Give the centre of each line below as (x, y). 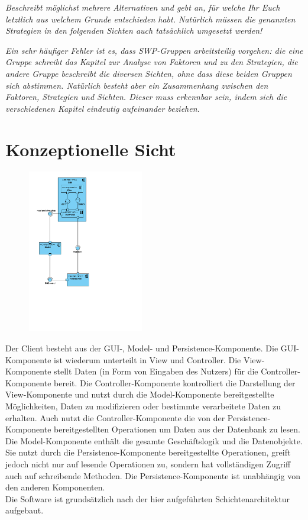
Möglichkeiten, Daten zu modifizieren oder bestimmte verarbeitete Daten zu (143, 406)
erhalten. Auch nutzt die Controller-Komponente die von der (115, 417)
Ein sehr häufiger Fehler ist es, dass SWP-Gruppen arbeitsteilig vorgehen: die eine (154, 50)
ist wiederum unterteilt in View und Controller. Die (147, 359)
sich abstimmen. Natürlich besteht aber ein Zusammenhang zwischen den (137, 85)
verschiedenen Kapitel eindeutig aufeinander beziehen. (103, 108)
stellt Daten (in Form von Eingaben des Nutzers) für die (156, 371)
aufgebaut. (25, 510)
